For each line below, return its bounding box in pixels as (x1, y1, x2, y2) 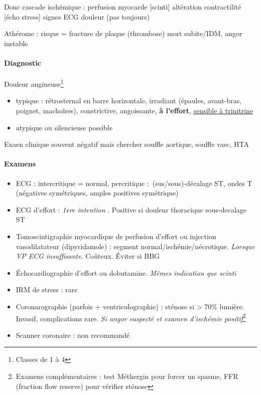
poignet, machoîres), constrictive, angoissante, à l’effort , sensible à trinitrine (16, 105, 253, 116)
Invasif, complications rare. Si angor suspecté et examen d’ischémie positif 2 (16, 311, 246, 323)
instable (4, 38, 28, 48)
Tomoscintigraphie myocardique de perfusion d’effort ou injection (16, 231, 216, 241)
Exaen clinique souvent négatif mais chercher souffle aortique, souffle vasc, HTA (4, 139, 249, 149)
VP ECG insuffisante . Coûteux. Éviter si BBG (16, 251, 160, 261)
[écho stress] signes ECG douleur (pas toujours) (4, 11, 150, 22)
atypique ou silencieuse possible (16, 122, 113, 132)
